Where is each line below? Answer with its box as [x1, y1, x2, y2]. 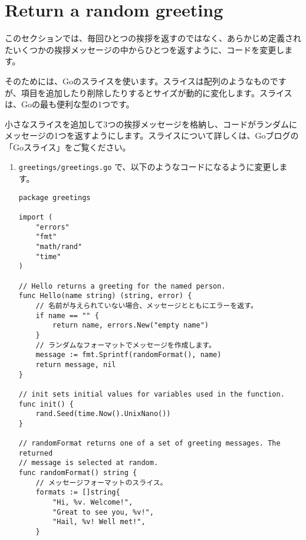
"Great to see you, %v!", [52, 508, 154, 516]
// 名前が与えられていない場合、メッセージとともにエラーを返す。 [35, 301, 258, 310]
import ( [18, 213, 53, 222]
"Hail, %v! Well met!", [52, 518, 146, 526]
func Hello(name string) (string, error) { [18, 292, 192, 300]
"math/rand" [35, 243, 83, 251]
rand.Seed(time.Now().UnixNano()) [35, 410, 171, 418]
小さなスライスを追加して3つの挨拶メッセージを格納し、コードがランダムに [5, 117, 297, 130]
